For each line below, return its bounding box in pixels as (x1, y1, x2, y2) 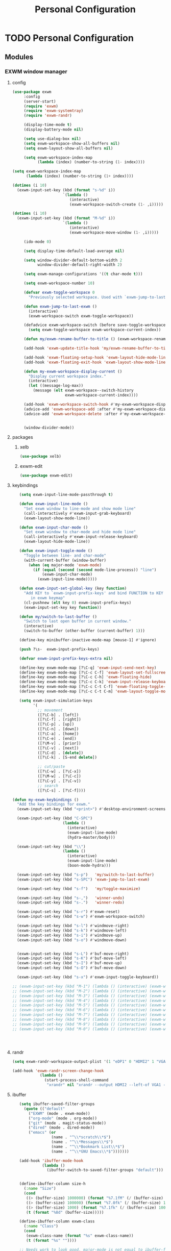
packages (12, 434, 34, 440)
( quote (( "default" (23, 1106, 65, 1111)
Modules (5, 53, 34, 61)
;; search (37, 783, 58, 788)
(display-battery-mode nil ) (23, 127, 84, 132)
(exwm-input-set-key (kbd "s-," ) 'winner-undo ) (17, 895, 125, 900)
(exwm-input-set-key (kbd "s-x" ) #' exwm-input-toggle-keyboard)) (17, 974, 159, 980)
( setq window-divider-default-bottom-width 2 (23, 258, 123, 263)
